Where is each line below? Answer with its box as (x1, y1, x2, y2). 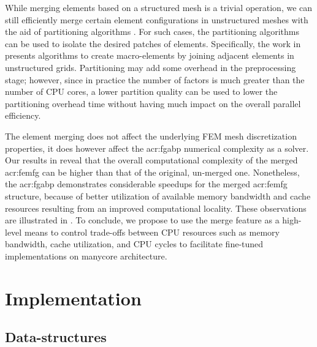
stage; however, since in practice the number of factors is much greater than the (5, 73, 305, 86)
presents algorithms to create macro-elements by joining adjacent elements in (5, 49, 294, 62)
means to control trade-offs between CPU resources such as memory (24, 225, 280, 238)
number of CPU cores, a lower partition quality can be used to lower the (5, 85, 278, 98)
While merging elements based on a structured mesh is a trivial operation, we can (5, 1, 313, 13)
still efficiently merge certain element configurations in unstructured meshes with (5, 13, 308, 26)
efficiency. (5, 109, 41, 122)
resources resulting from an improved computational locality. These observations (5, 201, 307, 214)
